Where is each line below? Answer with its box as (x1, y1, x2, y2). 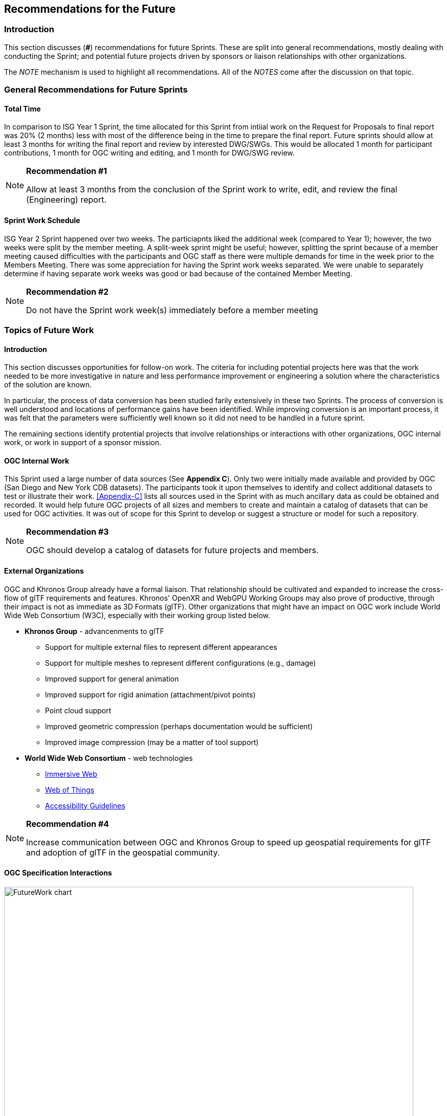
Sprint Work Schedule (4, 216, 80, 225)
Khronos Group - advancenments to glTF (25, 626, 164, 636)
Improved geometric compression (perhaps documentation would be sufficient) (45, 721, 313, 731)
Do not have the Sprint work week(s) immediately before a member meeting (26, 304, 318, 315)
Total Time (4, 104, 41, 113)
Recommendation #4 (26, 818, 109, 829)
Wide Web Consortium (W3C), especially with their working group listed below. (4, 610, 271, 620)
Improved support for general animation (45, 674, 179, 683)
